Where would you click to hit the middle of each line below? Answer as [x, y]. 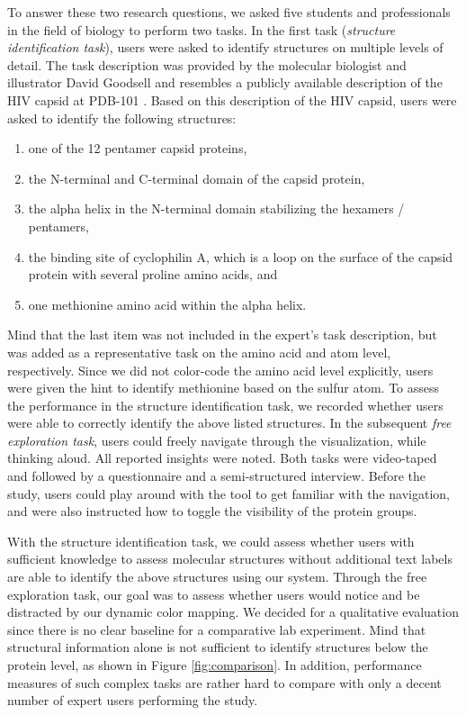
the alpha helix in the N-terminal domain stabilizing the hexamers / [216, 208]
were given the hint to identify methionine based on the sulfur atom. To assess [224, 388]
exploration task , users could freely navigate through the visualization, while [217, 440]
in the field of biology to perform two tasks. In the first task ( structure [202, 29]
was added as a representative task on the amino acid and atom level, [199, 352]
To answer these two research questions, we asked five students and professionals [229, 12]
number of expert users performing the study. [133, 700]
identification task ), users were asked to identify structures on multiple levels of [225, 47]
